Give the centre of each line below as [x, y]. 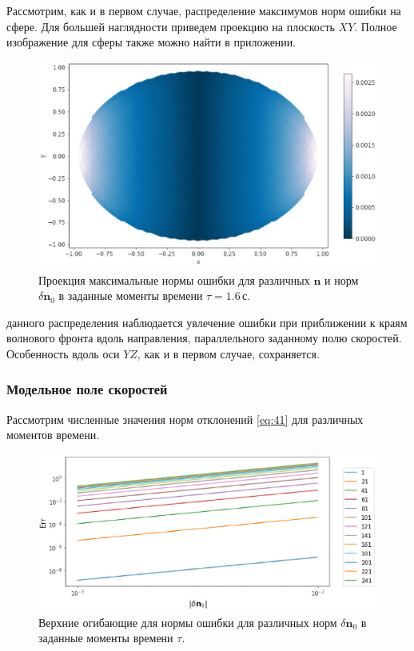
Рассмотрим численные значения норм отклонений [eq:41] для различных [185, 419]
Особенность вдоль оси [63, 353]
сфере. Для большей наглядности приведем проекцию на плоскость [171, 26]
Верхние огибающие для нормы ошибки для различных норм [188, 622]
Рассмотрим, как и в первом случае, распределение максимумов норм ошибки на [204, 10]
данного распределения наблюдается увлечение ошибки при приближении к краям [207, 322]
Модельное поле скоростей [87, 389]
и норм [341, 280]
